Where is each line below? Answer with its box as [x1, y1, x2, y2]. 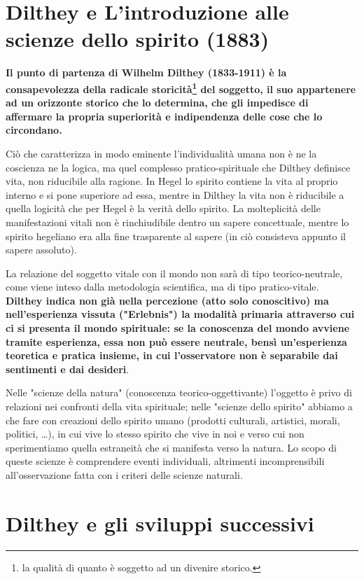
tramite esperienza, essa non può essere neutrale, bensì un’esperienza [6, 334, 347, 349]
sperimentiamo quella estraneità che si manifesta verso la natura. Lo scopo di [6, 440, 337, 454]
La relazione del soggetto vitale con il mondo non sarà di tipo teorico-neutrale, [6, 265, 343, 280]
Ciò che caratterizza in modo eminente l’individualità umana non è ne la [6, 146, 317, 160]
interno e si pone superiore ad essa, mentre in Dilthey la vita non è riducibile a [6, 187, 344, 202]
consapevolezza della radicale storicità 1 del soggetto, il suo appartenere [6, 79, 356, 96]
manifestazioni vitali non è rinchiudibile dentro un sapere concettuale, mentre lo [6, 214, 349, 229]
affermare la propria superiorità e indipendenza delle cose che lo [6, 109, 323, 123]
